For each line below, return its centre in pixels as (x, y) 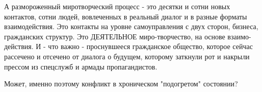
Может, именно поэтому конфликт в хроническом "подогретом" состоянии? (121, 84)
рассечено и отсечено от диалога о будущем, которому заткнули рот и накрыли (127, 56)
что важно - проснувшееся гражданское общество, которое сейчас (150, 46)
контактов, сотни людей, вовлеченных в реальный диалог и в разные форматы (126, 16)
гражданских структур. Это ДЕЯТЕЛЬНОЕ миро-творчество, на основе (115, 36)
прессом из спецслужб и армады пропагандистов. (81, 66)
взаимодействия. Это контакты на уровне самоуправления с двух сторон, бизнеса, (131, 26)
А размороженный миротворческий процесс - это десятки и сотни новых (117, 6)
